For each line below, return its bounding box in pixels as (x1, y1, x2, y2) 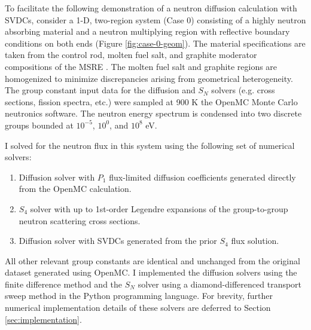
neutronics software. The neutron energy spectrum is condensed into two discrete (5, 107, 302, 120)
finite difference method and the (5, 277, 123, 290)
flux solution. (231, 234, 279, 247)
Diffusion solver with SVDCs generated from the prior (19, 234, 217, 247)
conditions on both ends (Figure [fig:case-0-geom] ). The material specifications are (5, 36, 306, 49)
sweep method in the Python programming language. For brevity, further (5, 289, 273, 302)
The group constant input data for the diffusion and (5, 84, 196, 96)
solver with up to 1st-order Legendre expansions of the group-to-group (30, 202, 288, 215)
